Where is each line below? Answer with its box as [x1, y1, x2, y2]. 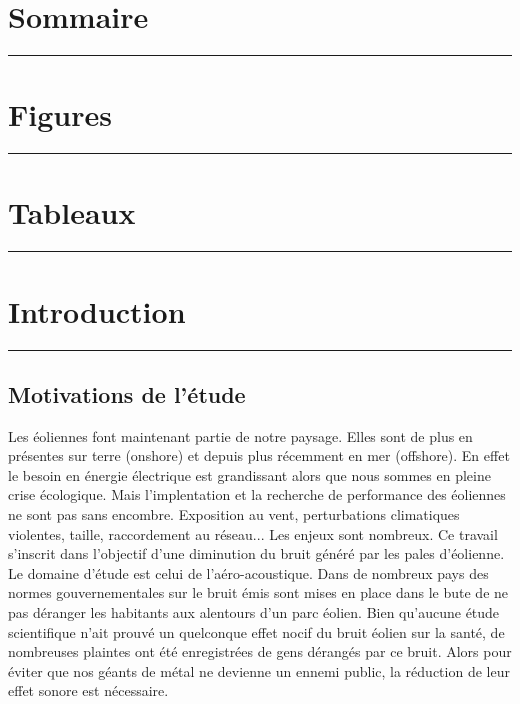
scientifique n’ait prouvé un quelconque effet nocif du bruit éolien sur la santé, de [8, 621, 505, 642]
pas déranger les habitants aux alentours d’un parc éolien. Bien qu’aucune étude [8, 602, 500, 623]
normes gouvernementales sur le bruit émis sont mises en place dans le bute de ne [8, 582, 509, 603]
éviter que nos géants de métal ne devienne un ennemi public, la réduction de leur [8, 660, 510, 681]
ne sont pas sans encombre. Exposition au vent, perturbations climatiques [8, 504, 460, 525]
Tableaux [8, 192, 136, 233]
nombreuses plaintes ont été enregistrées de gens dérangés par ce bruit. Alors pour [8, 641, 512, 662]
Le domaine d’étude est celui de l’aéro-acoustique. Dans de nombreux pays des [8, 562, 489, 583]
